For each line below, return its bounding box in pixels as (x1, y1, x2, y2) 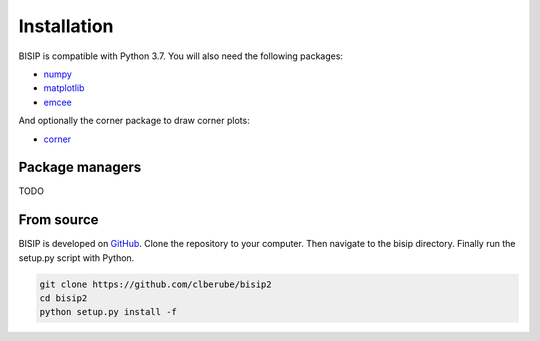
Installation (18, 15, 114, 37)
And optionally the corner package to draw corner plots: (18, 115, 250, 127)
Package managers (18, 159, 142, 176)
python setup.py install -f (39, 306, 177, 318)
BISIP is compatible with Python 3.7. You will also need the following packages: (18, 50, 344, 62)
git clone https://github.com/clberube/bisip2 (39, 278, 272, 290)
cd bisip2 (39, 293, 88, 304)
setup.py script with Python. (18, 251, 135, 264)
